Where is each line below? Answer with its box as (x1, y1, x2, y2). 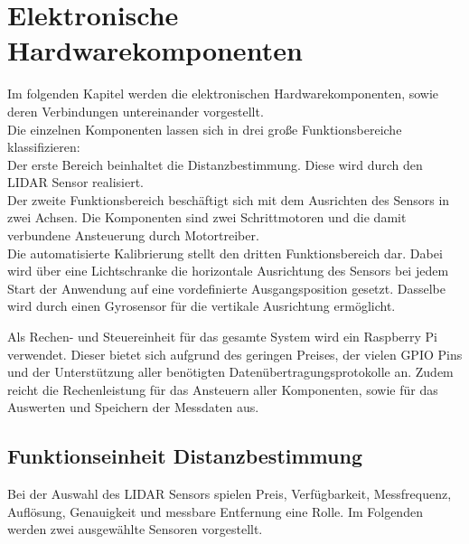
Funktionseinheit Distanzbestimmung (7, 442, 362, 470)
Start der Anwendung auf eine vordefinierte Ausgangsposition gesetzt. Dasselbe (7, 278, 446, 297)
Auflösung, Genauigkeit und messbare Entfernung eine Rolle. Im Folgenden (7, 502, 423, 521)
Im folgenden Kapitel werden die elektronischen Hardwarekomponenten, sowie (7, 84, 439, 103)
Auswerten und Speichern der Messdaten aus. (7, 398, 259, 417)
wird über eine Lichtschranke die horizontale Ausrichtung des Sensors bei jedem (7, 261, 449, 280)
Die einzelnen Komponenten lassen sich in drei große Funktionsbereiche (7, 119, 402, 138)
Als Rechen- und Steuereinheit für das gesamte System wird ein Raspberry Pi (7, 327, 437, 346)
